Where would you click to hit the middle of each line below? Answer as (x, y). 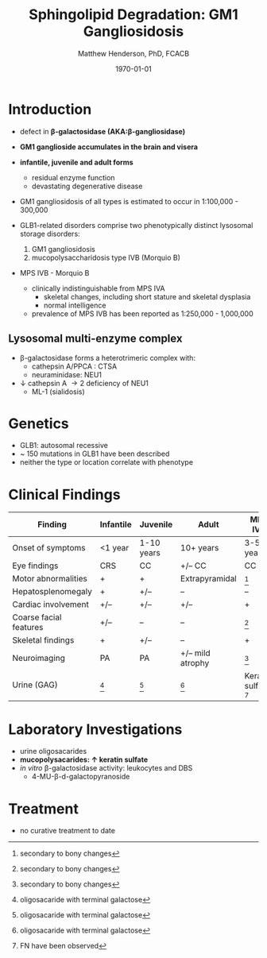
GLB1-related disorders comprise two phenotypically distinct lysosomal (136, 225)
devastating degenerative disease (87, 186)
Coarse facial (37, 617)
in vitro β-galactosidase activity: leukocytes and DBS (106, 768)
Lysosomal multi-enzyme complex (95, 339)
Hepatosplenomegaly (52, 592)
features (28, 628)
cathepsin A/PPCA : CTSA (74, 366)
